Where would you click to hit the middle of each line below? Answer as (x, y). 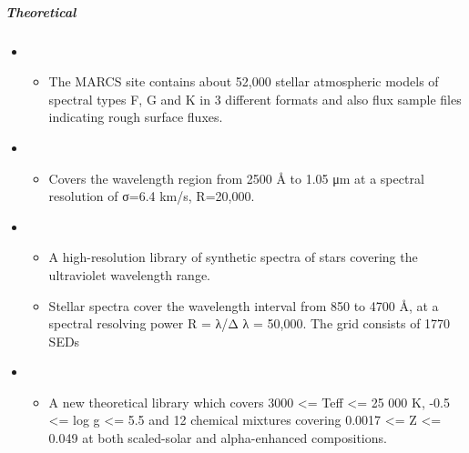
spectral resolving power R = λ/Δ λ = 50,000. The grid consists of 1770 (250, 323)
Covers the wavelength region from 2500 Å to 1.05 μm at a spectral (236, 178)
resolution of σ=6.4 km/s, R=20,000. (152, 196)
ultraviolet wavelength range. (130, 274)
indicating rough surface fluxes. (136, 117)
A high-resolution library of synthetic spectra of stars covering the (233, 257)
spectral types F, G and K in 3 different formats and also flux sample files (255, 99)
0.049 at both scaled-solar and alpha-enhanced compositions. (218, 438)
